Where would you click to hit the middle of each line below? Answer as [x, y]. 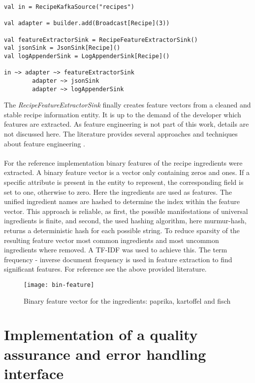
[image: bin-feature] [59, 285]
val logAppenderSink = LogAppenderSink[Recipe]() [87, 56]
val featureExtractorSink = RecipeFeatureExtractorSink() [101, 40]
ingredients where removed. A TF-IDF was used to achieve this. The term [116, 250]
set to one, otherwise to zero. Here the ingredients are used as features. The [118, 191]
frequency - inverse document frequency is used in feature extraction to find [118, 259]
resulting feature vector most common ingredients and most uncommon [112, 240]
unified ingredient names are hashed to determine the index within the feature [122, 201]
